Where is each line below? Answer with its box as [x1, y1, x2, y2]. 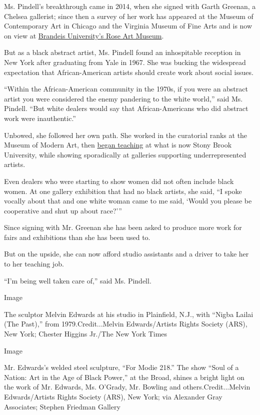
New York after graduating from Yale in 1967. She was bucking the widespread [4, 56, 246, 67]
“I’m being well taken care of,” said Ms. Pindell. [4, 275, 151, 285]
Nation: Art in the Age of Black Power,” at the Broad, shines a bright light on [4, 371, 244, 382]
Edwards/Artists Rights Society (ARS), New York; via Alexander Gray [4, 391, 222, 401]
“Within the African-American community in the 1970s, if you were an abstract [4, 83, 248, 94]
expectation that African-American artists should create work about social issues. [4, 66, 253, 77]
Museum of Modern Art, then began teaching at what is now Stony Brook [4, 139, 232, 150]
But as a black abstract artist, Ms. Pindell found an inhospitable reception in [4, 47, 241, 57]
